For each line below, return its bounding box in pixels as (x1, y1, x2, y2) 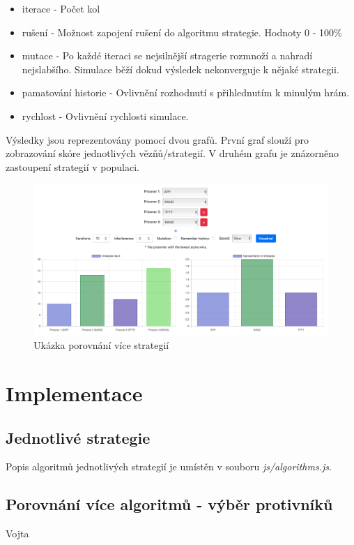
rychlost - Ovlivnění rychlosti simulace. (22, 108, 189, 123)
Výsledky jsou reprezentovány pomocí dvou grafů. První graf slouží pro (6, 132, 309, 147)
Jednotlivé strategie (6, 426, 151, 448)
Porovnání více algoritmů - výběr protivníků (6, 493, 333, 515)
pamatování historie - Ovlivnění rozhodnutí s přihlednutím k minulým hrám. (22, 85, 350, 100)
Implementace (6, 379, 143, 408)
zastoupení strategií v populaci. (6, 159, 139, 174)
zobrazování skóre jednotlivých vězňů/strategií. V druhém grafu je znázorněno (6, 146, 339, 160)
